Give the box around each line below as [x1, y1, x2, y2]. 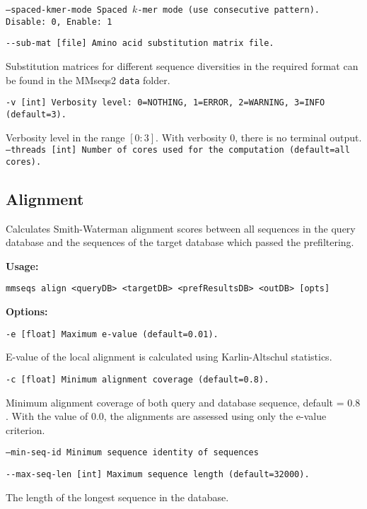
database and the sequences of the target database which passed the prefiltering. [6, 235, 354, 250]
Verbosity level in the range [6, 129, 125, 144]
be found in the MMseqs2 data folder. [6, 72, 170, 87]
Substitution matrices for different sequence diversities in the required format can [6, 58, 359, 73]
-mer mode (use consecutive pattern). [137, 5, 320, 15]
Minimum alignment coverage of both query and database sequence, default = [6, 394, 344, 409]
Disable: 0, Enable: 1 [6, 16, 112, 27]
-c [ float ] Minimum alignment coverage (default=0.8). [6, 374, 269, 385]
